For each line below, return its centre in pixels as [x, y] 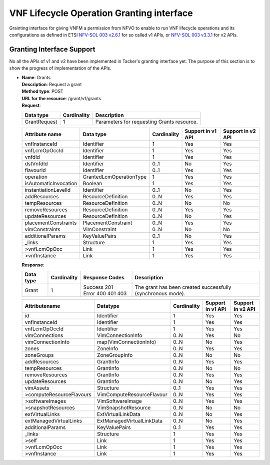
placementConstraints [51, 223]
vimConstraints [42, 229]
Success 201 [98, 287]
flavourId [35, 170]
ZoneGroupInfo [115, 355]
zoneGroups [39, 355]
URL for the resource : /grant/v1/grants [61, 98]
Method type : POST [42, 91]
